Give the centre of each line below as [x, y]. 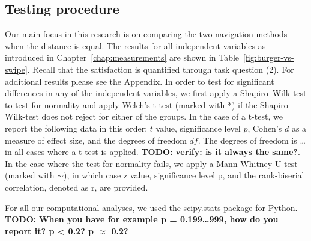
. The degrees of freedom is [247, 140]
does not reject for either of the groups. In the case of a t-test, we [162, 116]
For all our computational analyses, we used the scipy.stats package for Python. [151, 207]
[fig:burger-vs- [269, 57]
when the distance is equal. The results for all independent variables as [135, 45]
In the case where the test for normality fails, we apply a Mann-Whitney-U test [151, 163]
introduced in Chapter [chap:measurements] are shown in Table [122, 57]
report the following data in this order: [76, 128]
